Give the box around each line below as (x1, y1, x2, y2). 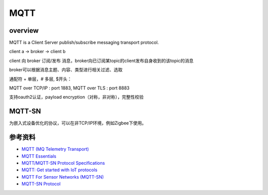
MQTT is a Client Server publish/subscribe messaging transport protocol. (9, 40, 159, 46)
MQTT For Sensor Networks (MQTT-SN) (21, 174, 104, 180)
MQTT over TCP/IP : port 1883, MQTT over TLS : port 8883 (9, 85, 130, 91)
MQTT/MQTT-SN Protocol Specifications (21, 160, 105, 166)
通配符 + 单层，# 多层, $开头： (9, 76, 72, 82)
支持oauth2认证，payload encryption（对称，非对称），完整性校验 (9, 94, 144, 100)
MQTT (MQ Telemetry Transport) (21, 146, 89, 152)
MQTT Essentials (21, 153, 57, 159)
